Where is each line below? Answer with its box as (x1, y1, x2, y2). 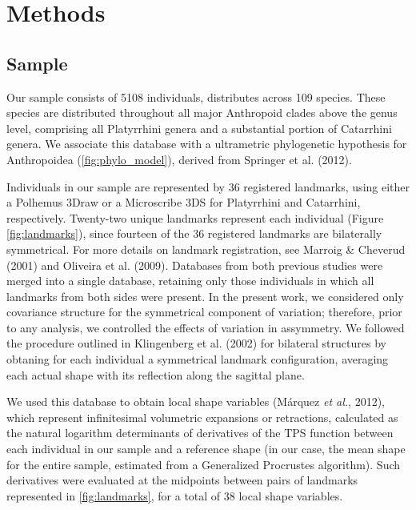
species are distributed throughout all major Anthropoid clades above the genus (6, 104, 398, 121)
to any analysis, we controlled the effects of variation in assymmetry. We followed (6, 319, 405, 335)
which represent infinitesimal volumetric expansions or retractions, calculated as (6, 408, 398, 425)
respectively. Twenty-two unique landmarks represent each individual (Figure (6, 209, 384, 226)
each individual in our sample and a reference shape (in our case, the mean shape (6, 440, 406, 457)
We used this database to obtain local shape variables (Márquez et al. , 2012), (6, 393, 386, 410)
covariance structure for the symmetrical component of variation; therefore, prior (6, 303, 402, 320)
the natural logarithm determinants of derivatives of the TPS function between (6, 424, 394, 441)
